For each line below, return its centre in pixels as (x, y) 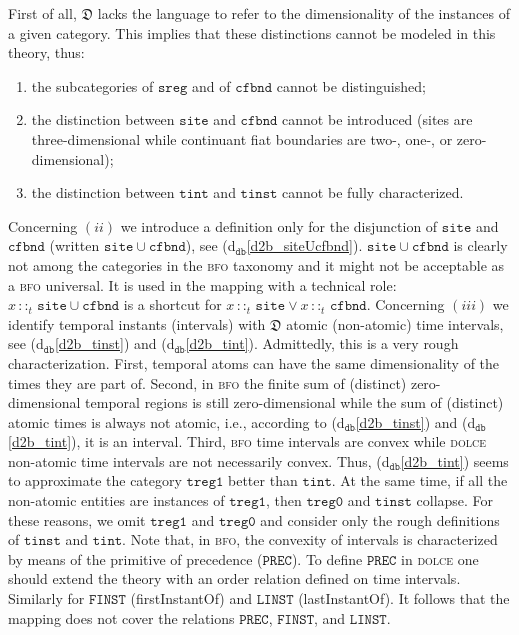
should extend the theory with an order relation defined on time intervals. (234, 578)
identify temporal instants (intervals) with (137, 323)
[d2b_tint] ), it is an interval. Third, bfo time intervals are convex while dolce (247, 441)
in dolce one (440, 558)
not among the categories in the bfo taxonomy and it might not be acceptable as (256, 264)
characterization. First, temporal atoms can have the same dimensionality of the (254, 362)
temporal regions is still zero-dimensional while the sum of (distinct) (294, 402)
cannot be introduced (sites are (377, 119)
